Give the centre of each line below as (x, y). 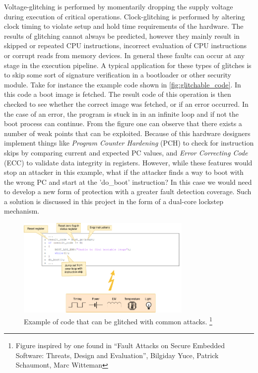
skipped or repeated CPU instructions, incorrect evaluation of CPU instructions (126, 45)
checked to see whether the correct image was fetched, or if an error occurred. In (126, 104)
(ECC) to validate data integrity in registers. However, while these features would (128, 162)
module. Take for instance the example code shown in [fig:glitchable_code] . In (123, 84)
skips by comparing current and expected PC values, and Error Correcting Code (126, 152)
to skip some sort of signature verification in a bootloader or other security (118, 75)
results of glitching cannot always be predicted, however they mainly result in (122, 36)
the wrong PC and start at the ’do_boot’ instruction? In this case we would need (128, 182)
